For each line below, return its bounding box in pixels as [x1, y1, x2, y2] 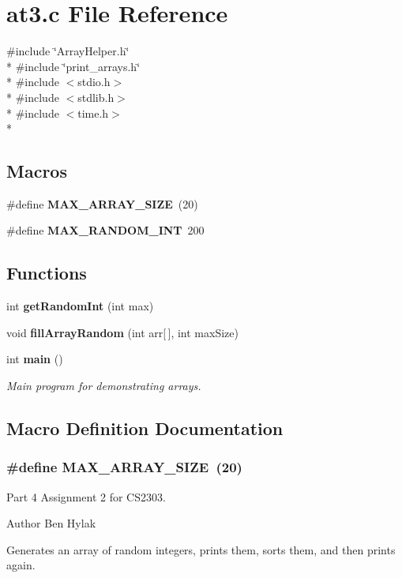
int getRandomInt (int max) [6, 298, 154, 314]
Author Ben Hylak [6, 515, 96, 531]
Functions [6, 261, 87, 285]
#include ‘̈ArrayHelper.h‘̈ [6, 43, 130, 59]
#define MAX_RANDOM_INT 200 [6, 222, 205, 238]
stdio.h [77, 73, 111, 90]
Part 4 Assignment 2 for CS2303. [6, 488, 166, 505]
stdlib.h [77, 88, 115, 105]
